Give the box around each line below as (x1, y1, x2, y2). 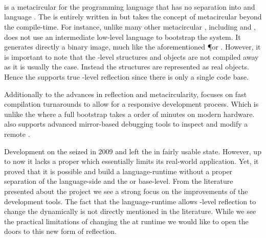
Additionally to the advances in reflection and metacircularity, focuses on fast (4, 88, 247, 99)
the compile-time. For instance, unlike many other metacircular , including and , (4, 21, 256, 32)
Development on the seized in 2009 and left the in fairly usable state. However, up (4, 146, 261, 156)
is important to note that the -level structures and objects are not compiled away (4, 51, 259, 62)
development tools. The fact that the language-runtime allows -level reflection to (4, 196, 256, 206)
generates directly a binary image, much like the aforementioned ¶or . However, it (4, 41, 261, 52)
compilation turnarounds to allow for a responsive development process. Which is (4, 99, 259, 109)
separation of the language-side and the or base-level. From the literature (4, 176, 233, 186)
